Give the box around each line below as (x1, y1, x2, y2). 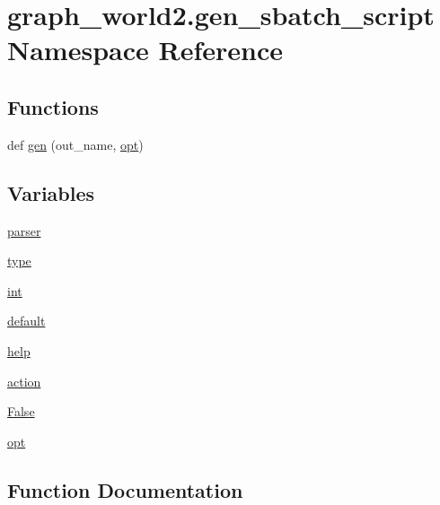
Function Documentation (7, 475, 243, 503)
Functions (7, 92, 99, 120)
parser (7, 221, 41, 239)
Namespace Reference (7, 31, 283, 68)
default (7, 311, 46, 330)
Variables (7, 178, 95, 206)
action (7, 371, 41, 390)
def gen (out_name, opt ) (7, 135, 144, 153)
